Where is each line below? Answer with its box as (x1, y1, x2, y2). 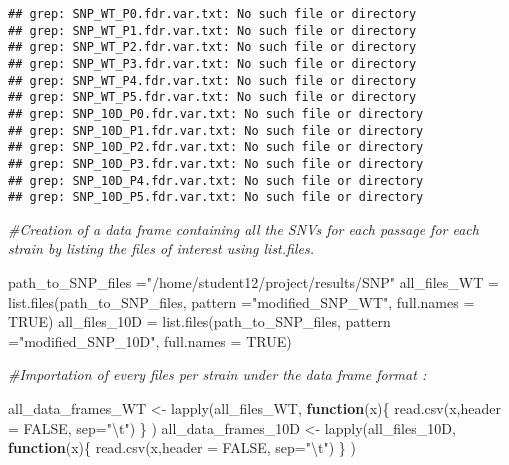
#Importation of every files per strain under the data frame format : (8, 364, 427, 385)
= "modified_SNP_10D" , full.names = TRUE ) (8, 330, 292, 351)
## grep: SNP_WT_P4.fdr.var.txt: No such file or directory (8, 73, 417, 88)
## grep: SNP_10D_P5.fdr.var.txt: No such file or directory (8, 190, 424, 205)
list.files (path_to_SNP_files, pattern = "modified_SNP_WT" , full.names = (8, 291, 475, 312)
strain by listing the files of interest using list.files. (8, 238, 314, 259)
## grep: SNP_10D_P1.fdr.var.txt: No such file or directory (8, 123, 424, 138)
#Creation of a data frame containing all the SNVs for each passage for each (8, 218, 479, 239)
